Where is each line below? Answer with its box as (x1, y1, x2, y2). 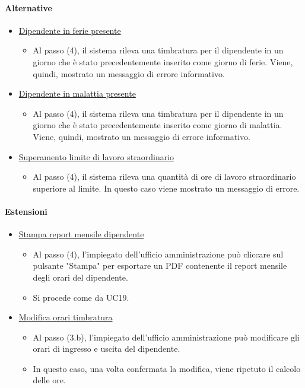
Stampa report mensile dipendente (18, 228, 144, 240)
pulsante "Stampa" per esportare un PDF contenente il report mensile (33, 259, 287, 272)
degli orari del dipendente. (33, 271, 128, 283)
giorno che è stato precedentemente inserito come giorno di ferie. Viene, (33, 55, 293, 68)
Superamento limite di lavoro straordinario (18, 150, 174, 163)
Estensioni (5, 205, 47, 217)
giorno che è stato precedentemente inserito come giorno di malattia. (33, 119, 282, 131)
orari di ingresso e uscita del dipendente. (33, 342, 180, 355)
